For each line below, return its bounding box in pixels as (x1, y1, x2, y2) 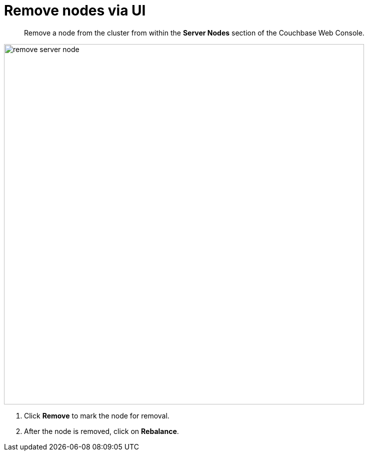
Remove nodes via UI (4, 2, 146, 19)
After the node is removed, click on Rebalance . (24, 426, 179, 435)
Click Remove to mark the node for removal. (24, 411, 169, 420)
